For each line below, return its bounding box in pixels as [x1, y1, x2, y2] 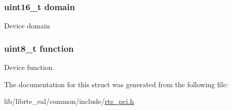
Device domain [4, 20, 50, 31]
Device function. [4, 62, 55, 72]
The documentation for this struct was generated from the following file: [4, 79, 228, 89]
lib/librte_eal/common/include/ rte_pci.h [4, 96, 134, 106]
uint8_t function [4, 42, 74, 54]
